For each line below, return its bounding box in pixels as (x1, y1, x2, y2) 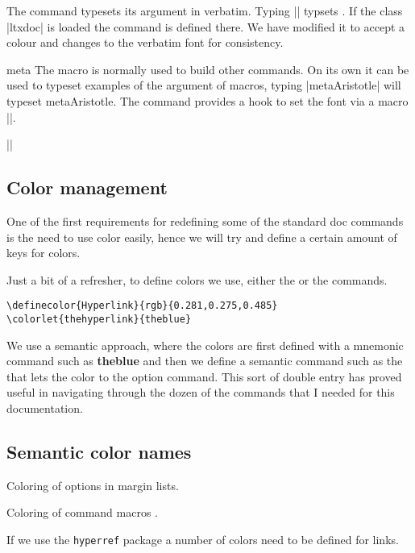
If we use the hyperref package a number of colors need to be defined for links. (6, 531, 399, 547)
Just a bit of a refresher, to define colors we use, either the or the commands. (6, 271, 388, 288)
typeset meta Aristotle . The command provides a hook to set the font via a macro (6, 92, 409, 109)
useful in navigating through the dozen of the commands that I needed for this (6, 384, 395, 401)
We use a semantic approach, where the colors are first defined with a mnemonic (6, 336, 404, 353)
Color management (6, 175, 168, 200)
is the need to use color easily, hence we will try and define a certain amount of (6, 228, 397, 245)
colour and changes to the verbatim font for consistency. (6, 34, 284, 51)
